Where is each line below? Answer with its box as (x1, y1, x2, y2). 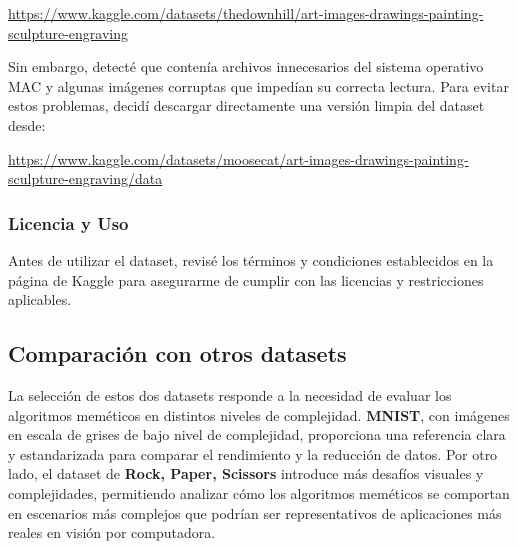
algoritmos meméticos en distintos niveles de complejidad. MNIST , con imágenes (8, 404, 510, 425)
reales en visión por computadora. (8, 522, 216, 543)
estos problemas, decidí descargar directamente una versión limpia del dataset (8, 95, 485, 116)
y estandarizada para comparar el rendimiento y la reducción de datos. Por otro (8, 443, 498, 464)
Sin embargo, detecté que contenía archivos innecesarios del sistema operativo (8, 56, 484, 77)
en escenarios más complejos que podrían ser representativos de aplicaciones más (8, 502, 502, 523)
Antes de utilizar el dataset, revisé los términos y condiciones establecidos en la (8, 249, 494, 270)
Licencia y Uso (8, 210, 129, 235)
